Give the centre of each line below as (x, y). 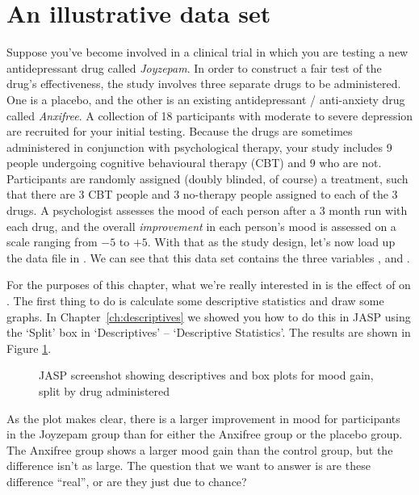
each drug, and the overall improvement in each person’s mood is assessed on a (201, 226)
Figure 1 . (29, 348)
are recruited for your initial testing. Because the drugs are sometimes (180, 131)
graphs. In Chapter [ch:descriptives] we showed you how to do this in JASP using (209, 316)
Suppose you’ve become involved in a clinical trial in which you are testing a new (207, 52)
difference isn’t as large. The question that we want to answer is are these (189, 466)
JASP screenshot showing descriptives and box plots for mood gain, (206, 375)
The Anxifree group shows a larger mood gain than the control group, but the (200, 449)
